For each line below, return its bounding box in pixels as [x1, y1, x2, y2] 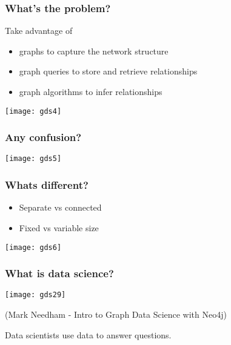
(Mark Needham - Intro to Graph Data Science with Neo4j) [5, 308, 227, 321]
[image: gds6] [5, 243, 62, 252]
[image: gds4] [5, 107, 62, 116]
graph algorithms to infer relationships [19, 85, 162, 97]
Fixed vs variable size [19, 221, 99, 234]
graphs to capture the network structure [19, 44, 169, 57]
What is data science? [5, 266, 114, 281]
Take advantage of [5, 24, 73, 37]
